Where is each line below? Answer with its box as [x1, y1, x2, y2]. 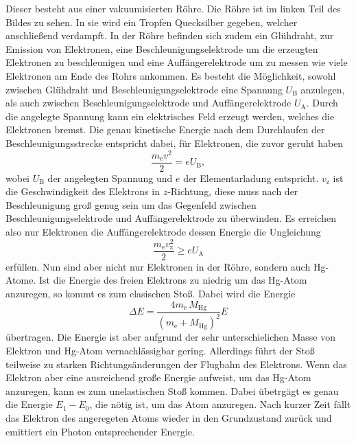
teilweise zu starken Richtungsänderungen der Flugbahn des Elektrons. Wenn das [5, 356, 347, 371]
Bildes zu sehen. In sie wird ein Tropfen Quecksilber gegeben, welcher [5, 14, 298, 29]
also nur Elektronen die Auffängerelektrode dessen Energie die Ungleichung [5, 225, 321, 239]
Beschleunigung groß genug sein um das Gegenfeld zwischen [5, 197, 257, 212]
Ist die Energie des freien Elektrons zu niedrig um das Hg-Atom [38, 273, 307, 287]
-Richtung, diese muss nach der [167, 184, 298, 198]
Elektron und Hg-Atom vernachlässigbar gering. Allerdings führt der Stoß [5, 343, 315, 357]
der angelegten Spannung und [47, 170, 173, 185]
